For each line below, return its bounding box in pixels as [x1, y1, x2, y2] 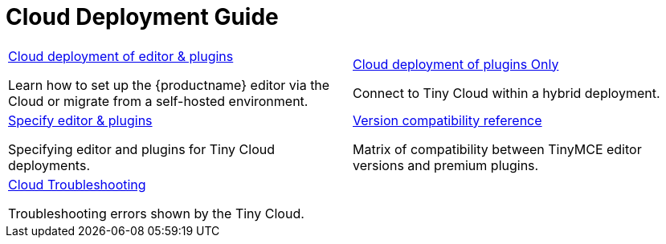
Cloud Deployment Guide [6, 3, 279, 31]
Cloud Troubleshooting [8, 176, 146, 193]
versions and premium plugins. [353, 157, 539, 173]
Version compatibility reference [353, 112, 542, 128]
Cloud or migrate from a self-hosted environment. [8, 92, 308, 109]
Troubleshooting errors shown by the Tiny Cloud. [8, 205, 304, 222]
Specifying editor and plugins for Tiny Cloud [8, 140, 276, 157]
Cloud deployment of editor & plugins [8, 47, 234, 64]
